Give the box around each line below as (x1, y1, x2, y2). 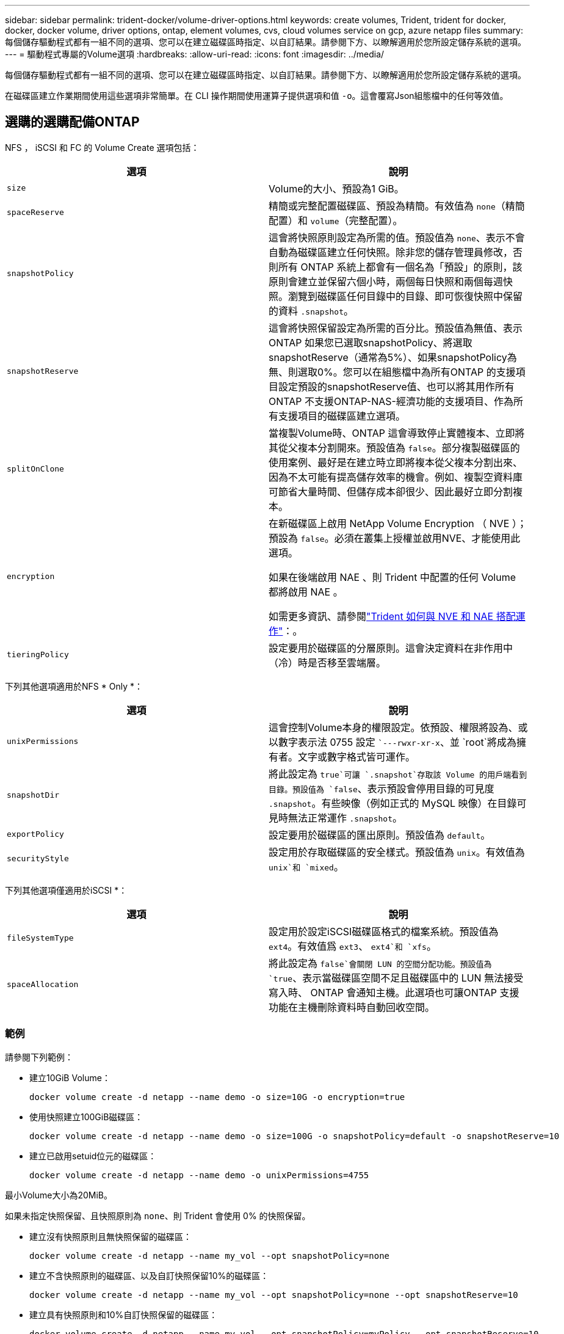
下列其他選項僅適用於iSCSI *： (5, 884, 128, 895)
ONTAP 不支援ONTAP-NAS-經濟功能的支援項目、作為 (269, 395, 513, 407)
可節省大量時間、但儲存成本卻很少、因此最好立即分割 (269, 485, 513, 498)
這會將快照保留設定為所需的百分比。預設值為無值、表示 (269, 321, 523, 334)
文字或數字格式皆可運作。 (298, 750, 416, 763)
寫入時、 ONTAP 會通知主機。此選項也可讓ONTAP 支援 (269, 986, 519, 999)
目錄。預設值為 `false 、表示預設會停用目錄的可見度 (269, 782, 494, 795)
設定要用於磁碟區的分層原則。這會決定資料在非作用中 (269, 641, 513, 654)
